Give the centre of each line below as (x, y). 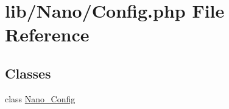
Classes (28, 73)
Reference (47, 34)
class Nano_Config (40, 98)
